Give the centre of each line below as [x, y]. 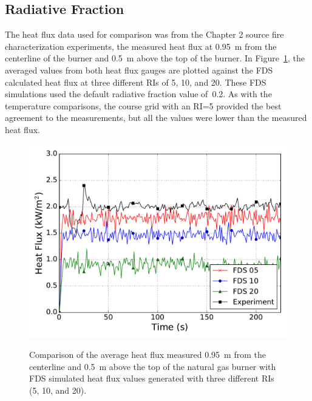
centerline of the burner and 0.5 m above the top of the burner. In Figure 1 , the [155, 58]
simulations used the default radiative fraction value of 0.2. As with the [138, 94]
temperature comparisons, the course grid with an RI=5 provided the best [143, 105]
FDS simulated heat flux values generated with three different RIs [152, 378]
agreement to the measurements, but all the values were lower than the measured [156, 118]
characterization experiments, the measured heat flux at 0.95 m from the [141, 46]
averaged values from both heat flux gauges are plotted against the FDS [139, 70]
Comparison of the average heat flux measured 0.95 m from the [148, 355]
